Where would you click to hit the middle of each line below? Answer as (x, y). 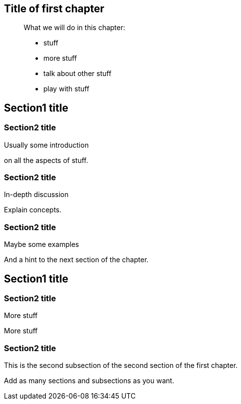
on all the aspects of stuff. (46, 160)
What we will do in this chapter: (75, 28)
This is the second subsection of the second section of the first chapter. (121, 365)
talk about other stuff (77, 74)
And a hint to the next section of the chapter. (76, 260)
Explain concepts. (33, 210)
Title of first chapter (54, 9)
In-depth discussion (36, 195)
